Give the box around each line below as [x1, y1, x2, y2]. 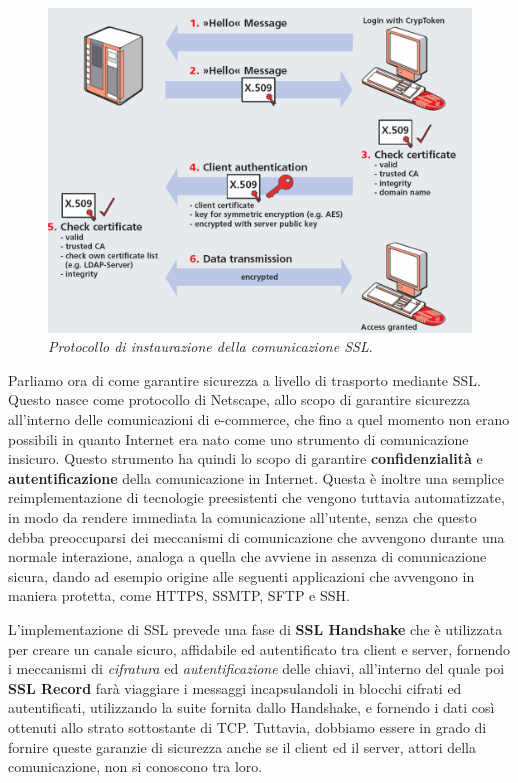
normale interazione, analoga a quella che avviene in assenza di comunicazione [8, 546, 487, 567]
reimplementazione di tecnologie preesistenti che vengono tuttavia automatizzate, [8, 487, 505, 508]
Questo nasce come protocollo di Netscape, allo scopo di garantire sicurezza [8, 389, 471, 410]
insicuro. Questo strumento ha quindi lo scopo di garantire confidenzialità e [8, 448, 483, 469]
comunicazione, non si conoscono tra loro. [8, 756, 263, 777]
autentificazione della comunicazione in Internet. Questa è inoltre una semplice [8, 467, 504, 488]
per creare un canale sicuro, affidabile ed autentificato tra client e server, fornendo [8, 638, 511, 659]
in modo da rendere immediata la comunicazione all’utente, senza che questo [8, 506, 477, 527]
